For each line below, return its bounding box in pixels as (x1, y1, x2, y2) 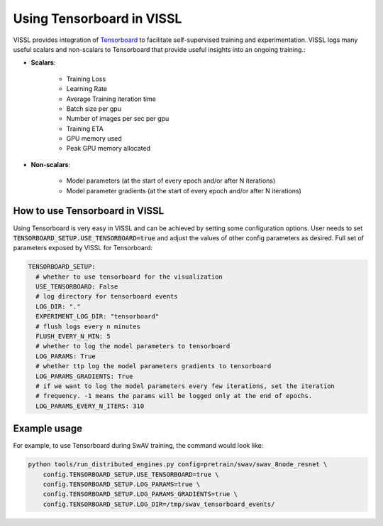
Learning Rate (66, 85, 108, 93)
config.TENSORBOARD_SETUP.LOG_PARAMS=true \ (43, 481, 201, 488)
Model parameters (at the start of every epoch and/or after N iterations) (66, 176, 276, 185)
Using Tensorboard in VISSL (13, 11, 182, 26)
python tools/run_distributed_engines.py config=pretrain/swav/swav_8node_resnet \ (28, 461, 328, 468)
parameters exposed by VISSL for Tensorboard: (13, 244, 152, 252)
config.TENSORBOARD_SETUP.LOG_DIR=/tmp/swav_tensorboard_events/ (43, 500, 275, 508)
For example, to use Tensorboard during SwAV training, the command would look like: (13, 441, 264, 450)
